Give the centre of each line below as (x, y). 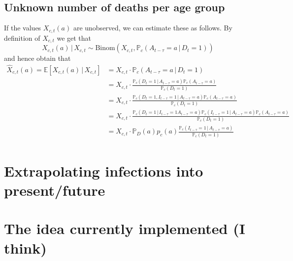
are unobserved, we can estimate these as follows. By (153, 28)
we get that (74, 38)
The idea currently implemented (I (125, 228)
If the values (23, 28)
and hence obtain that (37, 58)
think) (25, 248)
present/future (55, 190)
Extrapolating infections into (104, 170)
